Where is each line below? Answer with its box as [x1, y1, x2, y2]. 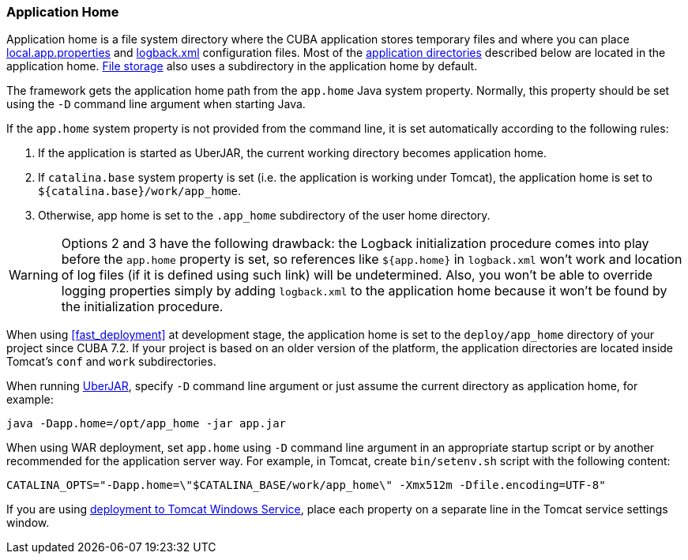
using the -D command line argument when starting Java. [6, 97, 306, 111]
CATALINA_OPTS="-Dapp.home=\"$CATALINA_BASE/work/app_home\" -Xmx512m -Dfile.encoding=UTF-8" [6, 479, 606, 492]
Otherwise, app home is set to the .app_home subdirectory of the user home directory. [38, 209, 491, 223]
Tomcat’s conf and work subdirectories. [6, 355, 216, 369]
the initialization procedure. [61, 299, 224, 315]
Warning [9, 267, 58, 284]
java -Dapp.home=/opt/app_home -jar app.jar [6, 417, 287, 430]
